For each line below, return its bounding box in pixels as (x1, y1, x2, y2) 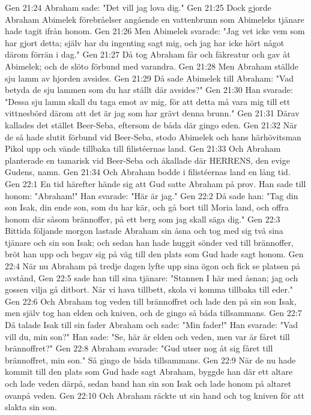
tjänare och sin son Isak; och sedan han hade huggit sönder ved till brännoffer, (5, 236, 294, 248)
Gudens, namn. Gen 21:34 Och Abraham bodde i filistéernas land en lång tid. (5, 166, 291, 178)
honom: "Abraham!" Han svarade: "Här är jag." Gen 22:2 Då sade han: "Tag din (5, 189, 298, 202)
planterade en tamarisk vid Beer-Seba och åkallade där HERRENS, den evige (5, 154, 290, 166)
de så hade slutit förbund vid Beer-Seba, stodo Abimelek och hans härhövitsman (5, 130, 301, 143)
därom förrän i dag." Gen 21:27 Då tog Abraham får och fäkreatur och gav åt (5, 48, 291, 61)
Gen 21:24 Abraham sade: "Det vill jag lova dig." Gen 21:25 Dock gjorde (5, 1, 271, 13)
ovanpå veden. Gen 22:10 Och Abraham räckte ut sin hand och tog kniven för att (5, 389, 304, 401)
